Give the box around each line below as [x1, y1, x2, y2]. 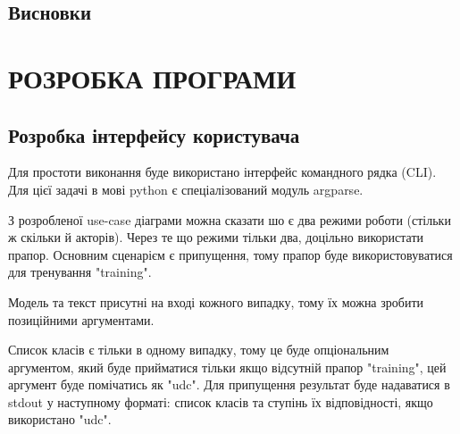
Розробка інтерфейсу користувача [8, 121, 300, 148]
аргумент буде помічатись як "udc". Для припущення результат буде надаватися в [8, 375, 450, 394]
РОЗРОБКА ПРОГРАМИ [8, 59, 297, 96]
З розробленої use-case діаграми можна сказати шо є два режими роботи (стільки [8, 210, 451, 229]
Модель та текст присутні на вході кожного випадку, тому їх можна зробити [8, 292, 424, 311]
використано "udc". [8, 410, 112, 429]
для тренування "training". [8, 263, 152, 281]
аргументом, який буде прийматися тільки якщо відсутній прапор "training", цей [8, 357, 447, 376]
